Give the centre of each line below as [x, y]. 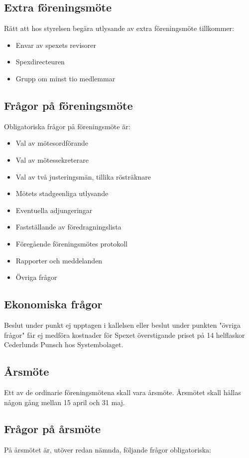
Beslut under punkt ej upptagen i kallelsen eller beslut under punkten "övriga [122, 325]
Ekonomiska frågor [53, 304]
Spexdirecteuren [40, 62]
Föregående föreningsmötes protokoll [71, 243]
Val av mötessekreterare [52, 159]
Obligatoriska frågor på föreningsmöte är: [67, 126]
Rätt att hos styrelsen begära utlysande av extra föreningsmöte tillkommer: [119, 28]
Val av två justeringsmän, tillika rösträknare [83, 176]
